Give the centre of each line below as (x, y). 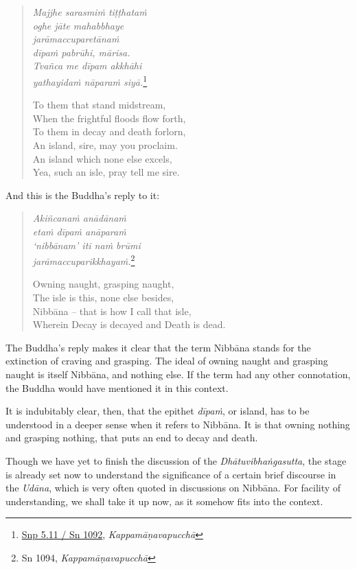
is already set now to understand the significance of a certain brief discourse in (171, 474)
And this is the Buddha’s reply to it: (83, 195)
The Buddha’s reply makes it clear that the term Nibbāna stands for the (158, 347)
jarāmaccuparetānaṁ (76, 39)
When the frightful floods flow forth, (109, 118)
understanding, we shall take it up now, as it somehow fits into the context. (164, 501)
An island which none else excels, (102, 158)
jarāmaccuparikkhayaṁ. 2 (84, 260)
